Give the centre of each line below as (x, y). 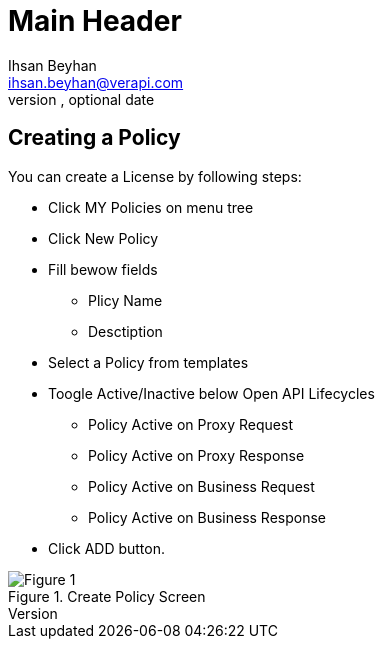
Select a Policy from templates (148, 362)
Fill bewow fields (103, 269)
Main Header (95, 21)
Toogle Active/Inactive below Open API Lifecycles (211, 393)
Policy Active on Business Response (207, 517)
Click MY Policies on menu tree (151, 207)
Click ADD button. (107, 548)
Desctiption (125, 331)
